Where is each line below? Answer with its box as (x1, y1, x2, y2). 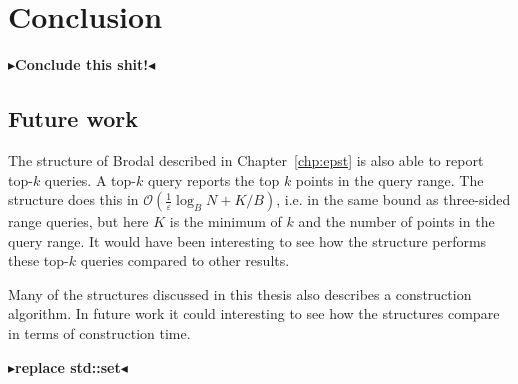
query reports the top (147, 169, 280, 190)
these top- (8, 250, 69, 271)
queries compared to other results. (80, 250, 290, 271)
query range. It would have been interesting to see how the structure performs (8, 230, 487, 251)
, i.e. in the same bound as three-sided (276, 189, 511, 210)
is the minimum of (169, 211, 282, 232)
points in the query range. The (295, 169, 484, 190)
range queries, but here (8, 211, 149, 232)
